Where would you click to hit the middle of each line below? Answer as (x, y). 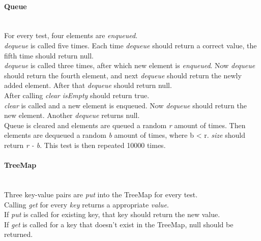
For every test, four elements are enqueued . (71, 35)
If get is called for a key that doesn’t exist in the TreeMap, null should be (119, 224)
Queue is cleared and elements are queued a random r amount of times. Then (125, 125)
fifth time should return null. (49, 55)
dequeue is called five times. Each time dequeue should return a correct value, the (130, 45)
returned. (19, 234)
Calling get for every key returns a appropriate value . (86, 204)
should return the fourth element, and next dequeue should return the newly (123, 75)
